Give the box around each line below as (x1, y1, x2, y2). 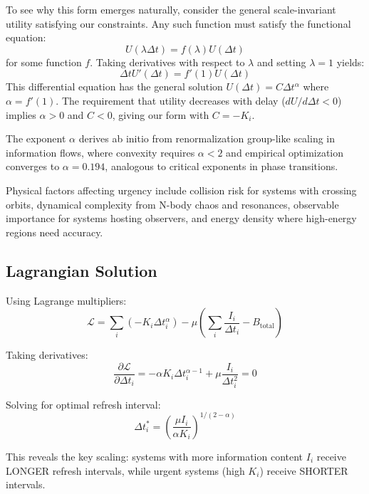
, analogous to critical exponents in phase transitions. (105, 159, 338, 174)
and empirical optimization (226, 144, 344, 159)
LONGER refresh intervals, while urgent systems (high (6, 463, 245, 478)
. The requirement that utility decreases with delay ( (56, 93, 286, 107)
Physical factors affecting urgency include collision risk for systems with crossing (6, 182, 357, 197)
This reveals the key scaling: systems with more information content (6, 448, 303, 463)
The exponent (6, 131, 66, 146)
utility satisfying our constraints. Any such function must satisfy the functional (6, 16, 351, 31)
